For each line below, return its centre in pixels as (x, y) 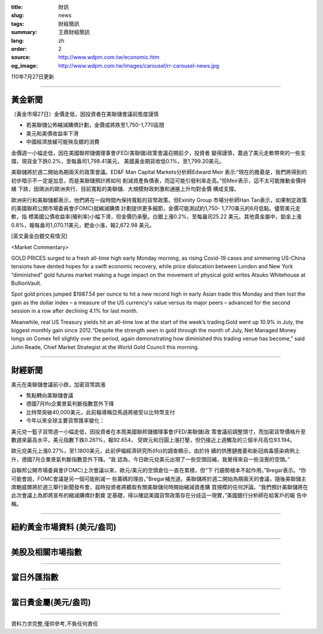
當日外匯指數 (35, 577)
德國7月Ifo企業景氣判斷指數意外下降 (70, 404)
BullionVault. (26, 283)
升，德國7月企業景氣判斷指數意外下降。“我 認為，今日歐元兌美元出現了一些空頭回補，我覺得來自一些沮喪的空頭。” (150, 459)
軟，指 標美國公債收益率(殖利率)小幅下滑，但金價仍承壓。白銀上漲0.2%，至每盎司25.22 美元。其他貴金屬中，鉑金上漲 (156, 217)
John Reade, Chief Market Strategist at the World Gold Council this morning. (105, 347)
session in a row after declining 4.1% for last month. (74, 311)
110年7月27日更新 (33, 77)
